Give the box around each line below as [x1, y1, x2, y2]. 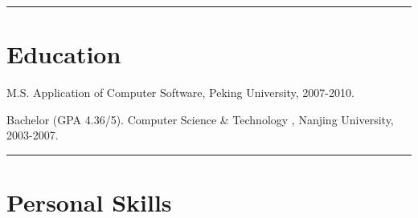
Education [6, 38, 121, 71]
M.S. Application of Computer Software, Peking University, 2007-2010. [6, 84, 354, 101]
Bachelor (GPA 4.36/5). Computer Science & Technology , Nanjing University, [6, 111, 394, 127]
